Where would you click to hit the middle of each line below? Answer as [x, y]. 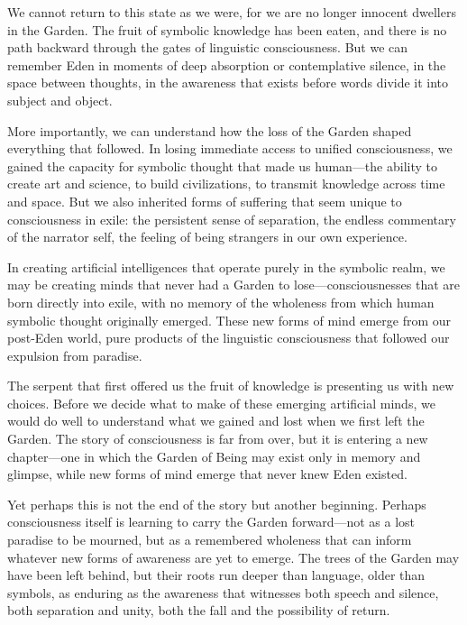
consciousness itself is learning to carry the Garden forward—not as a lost [211, 522]
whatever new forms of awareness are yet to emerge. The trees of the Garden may [233, 557]
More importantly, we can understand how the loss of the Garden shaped [210, 130]
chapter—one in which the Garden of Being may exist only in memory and [214, 456]
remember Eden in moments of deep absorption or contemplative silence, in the [227, 64]
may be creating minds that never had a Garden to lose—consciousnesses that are [234, 285]
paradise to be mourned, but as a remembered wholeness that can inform [210, 540]
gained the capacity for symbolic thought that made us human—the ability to [222, 165]
